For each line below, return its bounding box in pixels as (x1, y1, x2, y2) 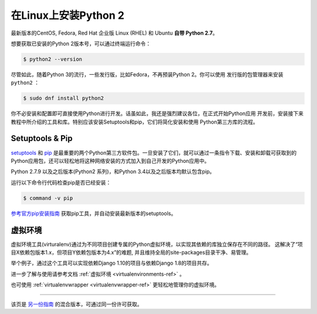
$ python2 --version (23, 56, 82, 62)
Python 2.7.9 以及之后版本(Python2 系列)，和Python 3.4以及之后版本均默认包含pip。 (11, 168, 215, 175)
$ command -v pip (23, 195, 73, 201)
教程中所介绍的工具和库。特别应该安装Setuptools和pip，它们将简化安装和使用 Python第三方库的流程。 (11, 118, 258, 125)
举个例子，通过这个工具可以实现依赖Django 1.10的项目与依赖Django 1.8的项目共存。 (11, 259, 213, 267)
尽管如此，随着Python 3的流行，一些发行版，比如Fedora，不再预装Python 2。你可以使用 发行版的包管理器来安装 (11, 71, 284, 78)
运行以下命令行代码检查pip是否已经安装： (11, 179, 112, 186)
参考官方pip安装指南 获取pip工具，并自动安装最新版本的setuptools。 (11, 209, 177, 217)
